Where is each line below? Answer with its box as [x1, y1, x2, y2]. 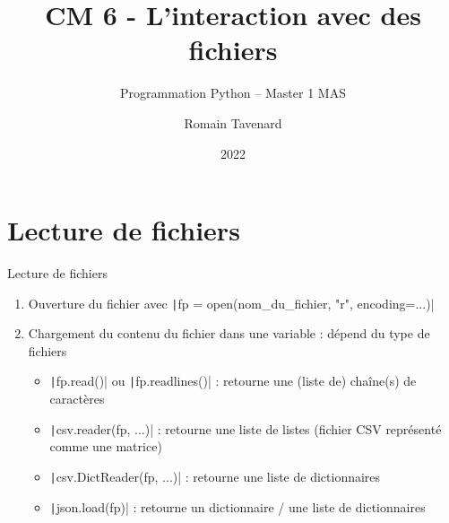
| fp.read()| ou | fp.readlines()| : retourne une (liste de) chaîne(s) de [49, 371, 417, 390]
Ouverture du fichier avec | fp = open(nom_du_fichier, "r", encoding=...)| [28, 293, 435, 312]
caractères [49, 389, 105, 408]
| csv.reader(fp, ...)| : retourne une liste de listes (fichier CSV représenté [49, 419, 442, 438]
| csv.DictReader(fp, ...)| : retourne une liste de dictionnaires [49, 466, 381, 485]
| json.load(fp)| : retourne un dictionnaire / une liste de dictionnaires [49, 497, 426, 516]
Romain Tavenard [184, 113, 282, 132]
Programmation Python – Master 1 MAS [120, 83, 346, 102]
